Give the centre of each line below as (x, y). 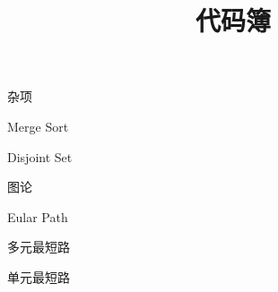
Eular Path (38, 216)
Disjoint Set (40, 156)
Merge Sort (38, 126)
